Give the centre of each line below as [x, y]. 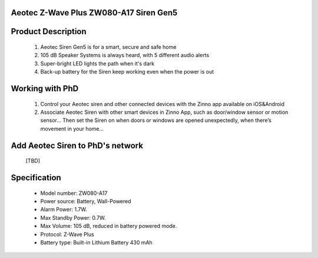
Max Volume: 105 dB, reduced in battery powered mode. [109, 226]
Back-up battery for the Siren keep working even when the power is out [127, 72]
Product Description [49, 32]
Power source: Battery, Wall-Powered [86, 201]
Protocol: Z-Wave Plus [67, 234]
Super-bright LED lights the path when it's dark [97, 63]
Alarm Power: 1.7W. [64, 210]
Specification [36, 178]
